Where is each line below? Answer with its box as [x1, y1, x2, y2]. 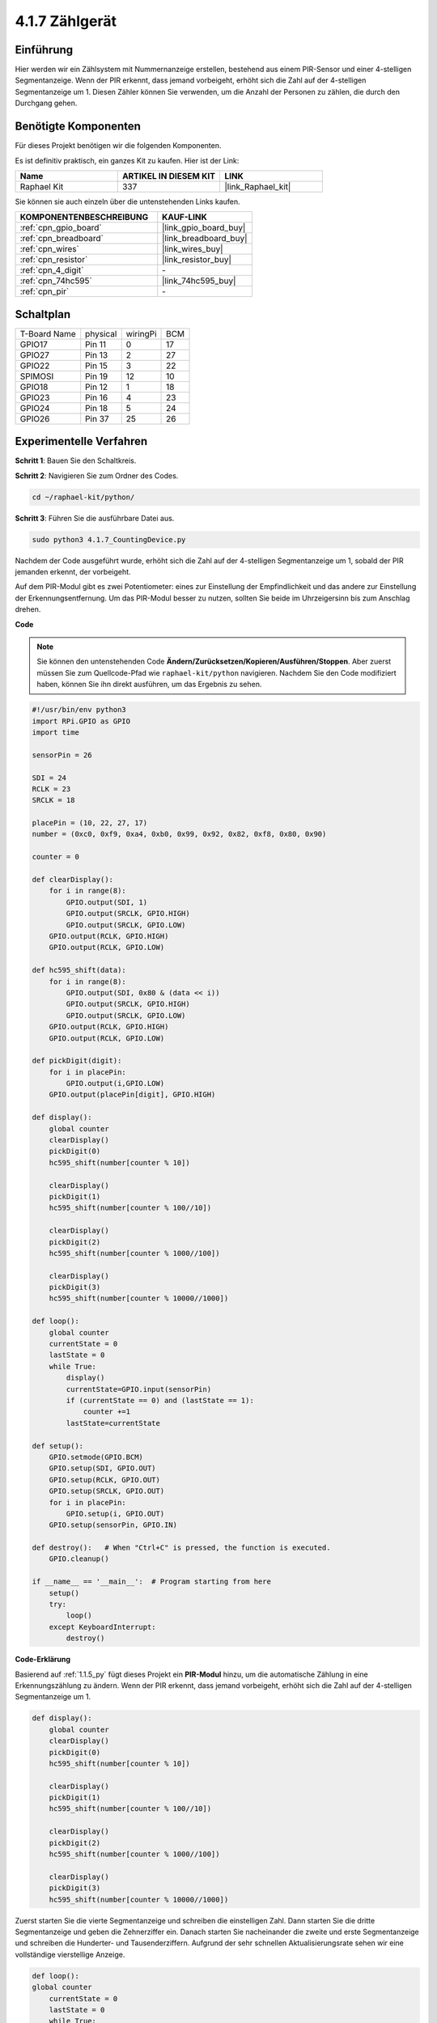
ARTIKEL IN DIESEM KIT [121, 170, 216, 181]
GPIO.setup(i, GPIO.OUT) [66, 1509, 165, 1518]
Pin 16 [85, 392, 108, 403]
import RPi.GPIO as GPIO [32, 716, 131, 726]
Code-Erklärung [15, 1655, 71, 1665]
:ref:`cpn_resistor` [19, 254, 88, 265]
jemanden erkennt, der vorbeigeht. [15, 567, 131, 577]
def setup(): [32, 1441, 84, 1450]
